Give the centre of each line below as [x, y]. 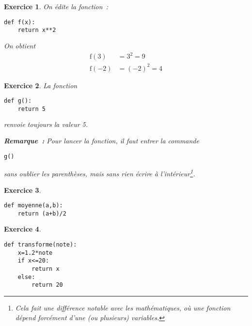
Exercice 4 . [23, 229]
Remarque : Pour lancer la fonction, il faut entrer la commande [102, 141]
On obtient [20, 45]
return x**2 [37, 30]
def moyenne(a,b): [33, 206]
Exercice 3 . [23, 190]
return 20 [47, 285]
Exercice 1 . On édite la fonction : [56, 6]
